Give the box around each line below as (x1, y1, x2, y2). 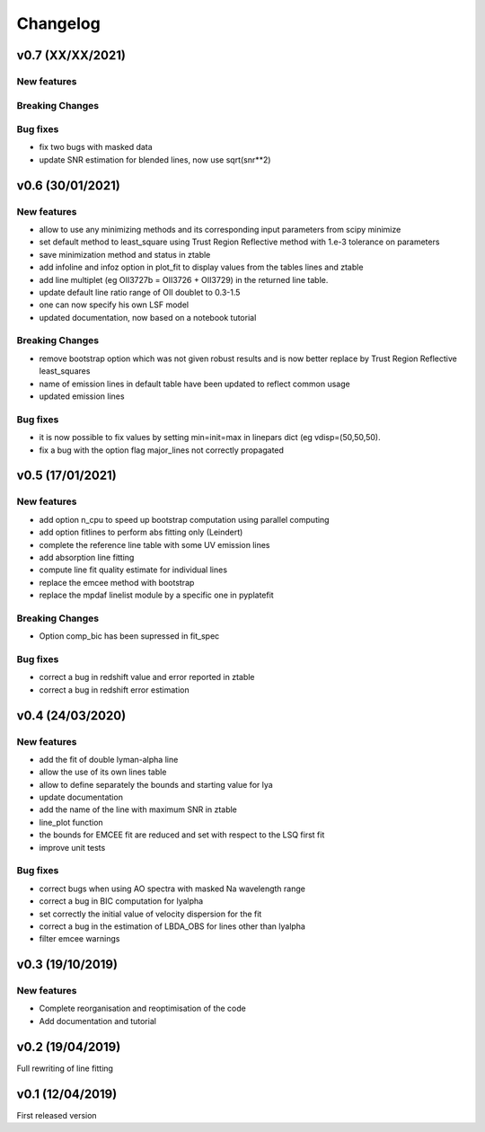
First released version (16, 1110, 98, 1120)
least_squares (39, 366, 91, 376)
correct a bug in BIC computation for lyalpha (39, 896, 204, 906)
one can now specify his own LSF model (39, 299, 189, 310)
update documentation (39, 792, 123, 803)
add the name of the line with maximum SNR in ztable (39, 804, 238, 815)
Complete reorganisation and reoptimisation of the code (39, 1003, 246, 1014)
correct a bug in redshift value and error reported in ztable (39, 672, 255, 683)
